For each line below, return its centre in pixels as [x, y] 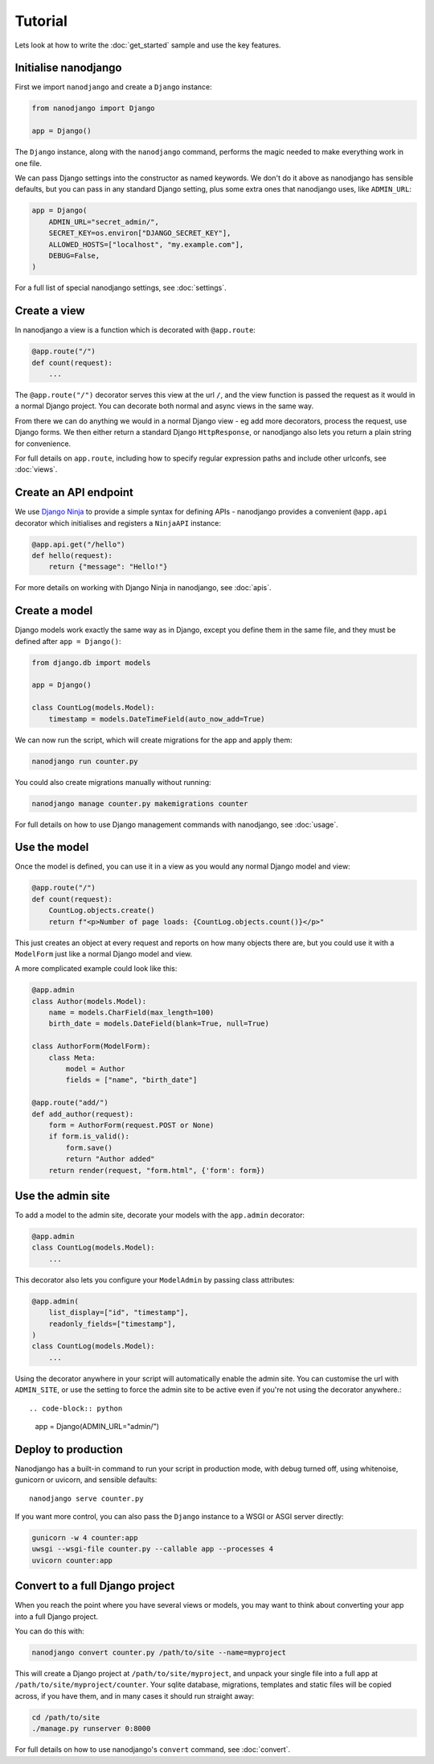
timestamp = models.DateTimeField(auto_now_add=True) [157, 719]
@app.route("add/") [70, 1103]
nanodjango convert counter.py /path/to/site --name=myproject [159, 1653]
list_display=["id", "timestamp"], [119, 1313]
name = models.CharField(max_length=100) [131, 1013]
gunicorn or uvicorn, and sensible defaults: [86, 1480]
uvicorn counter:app [72, 1560]
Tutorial [41, 21]
